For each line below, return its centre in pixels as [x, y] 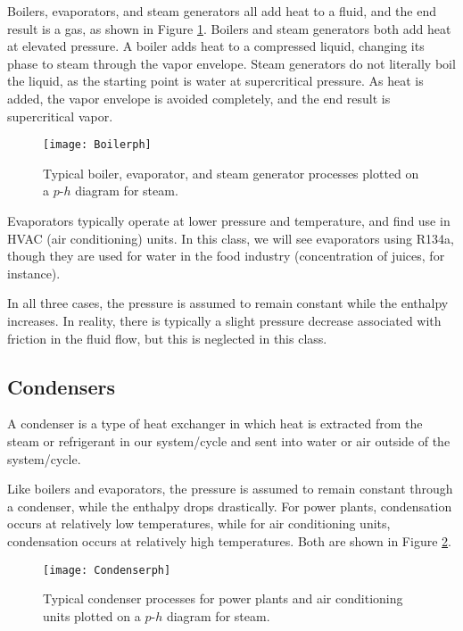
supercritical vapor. [60, 116]
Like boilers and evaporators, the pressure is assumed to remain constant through [230, 489]
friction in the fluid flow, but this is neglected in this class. [167, 338]
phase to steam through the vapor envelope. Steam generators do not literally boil [231, 63]
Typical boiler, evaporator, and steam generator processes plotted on [231, 173]
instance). [34, 273]
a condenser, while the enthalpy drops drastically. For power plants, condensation [230, 506]
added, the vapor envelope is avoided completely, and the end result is [199, 98]
